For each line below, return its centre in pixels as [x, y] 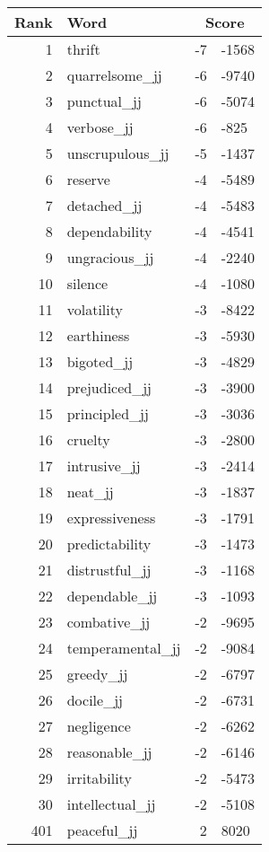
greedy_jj [97, 674]
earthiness [98, 335]
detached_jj [104, 205]
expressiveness [111, 518]
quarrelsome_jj [114, 75]
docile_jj [95, 700]
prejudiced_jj [109, 387]
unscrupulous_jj [118, 153]
